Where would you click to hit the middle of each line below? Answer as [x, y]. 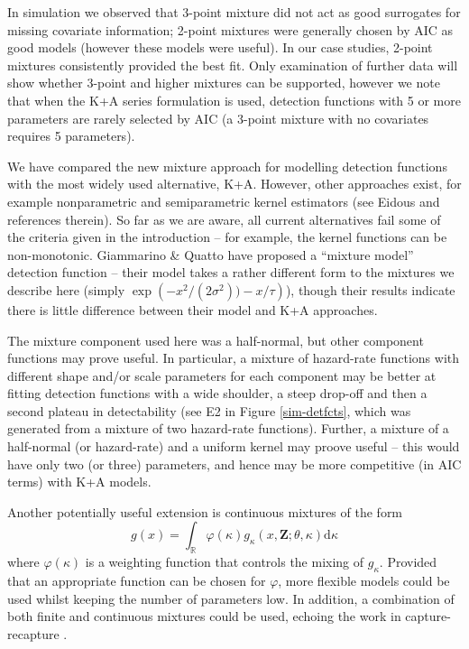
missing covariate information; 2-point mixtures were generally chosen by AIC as [230, 29]
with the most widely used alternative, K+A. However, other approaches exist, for [234, 184]
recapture [33, 633]
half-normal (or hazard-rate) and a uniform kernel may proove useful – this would [234, 446]
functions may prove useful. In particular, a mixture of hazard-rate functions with [234, 358]
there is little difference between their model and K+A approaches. [193, 309]
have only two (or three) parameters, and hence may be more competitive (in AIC [234, 464]
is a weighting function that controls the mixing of [225, 562]
